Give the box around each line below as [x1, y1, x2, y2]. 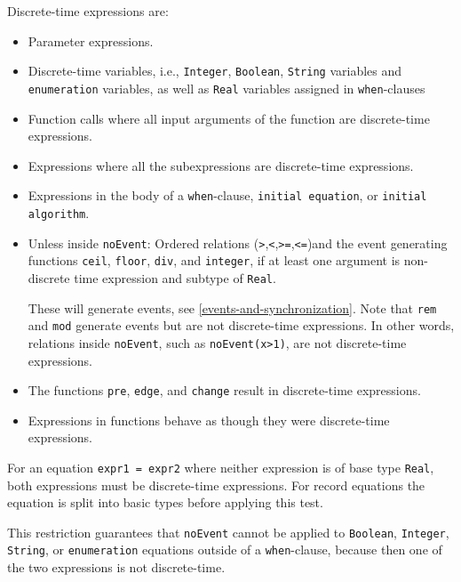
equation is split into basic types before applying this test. [7, 493, 323, 512]
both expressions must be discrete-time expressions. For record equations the [7, 475, 425, 494]
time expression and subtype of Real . [74, 268, 276, 287]
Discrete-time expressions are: [7, 2, 169, 20]
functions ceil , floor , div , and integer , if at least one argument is [28, 251, 401, 270]
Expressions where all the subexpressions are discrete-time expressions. [28, 156, 414, 174]
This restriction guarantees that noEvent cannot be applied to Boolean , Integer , [7, 522, 449, 541]
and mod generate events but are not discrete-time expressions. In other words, [28, 316, 455, 335]
